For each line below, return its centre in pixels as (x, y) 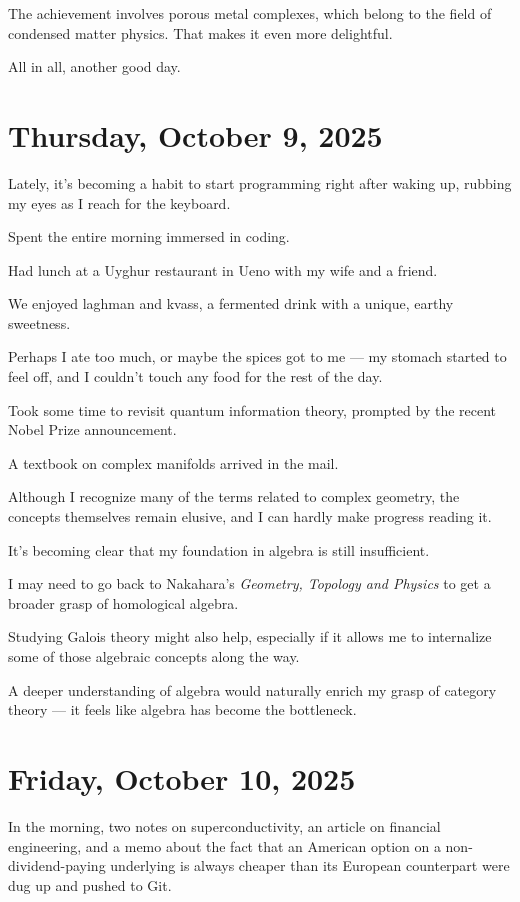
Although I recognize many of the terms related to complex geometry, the (234, 496)
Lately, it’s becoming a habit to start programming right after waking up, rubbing (260, 182)
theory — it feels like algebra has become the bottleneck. (182, 709)
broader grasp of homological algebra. (123, 602)
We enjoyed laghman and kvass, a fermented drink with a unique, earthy (231, 303)
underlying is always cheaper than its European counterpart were (310, 865)
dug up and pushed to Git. (90, 884)
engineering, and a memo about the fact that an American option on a (224, 845)
